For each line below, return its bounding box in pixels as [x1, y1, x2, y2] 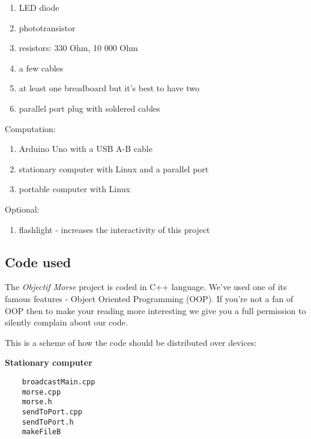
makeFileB [22, 428, 61, 437]
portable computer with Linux [19, 183, 130, 195]
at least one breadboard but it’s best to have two [19, 82, 199, 94]
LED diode [19, 1, 59, 13]
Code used [5, 252, 71, 271]
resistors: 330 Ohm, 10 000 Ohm [19, 41, 138, 54]
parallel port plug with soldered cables [19, 101, 160, 114]
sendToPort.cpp [22, 407, 82, 416]
